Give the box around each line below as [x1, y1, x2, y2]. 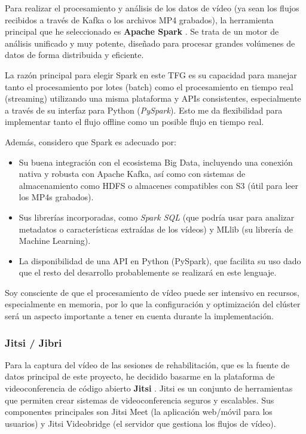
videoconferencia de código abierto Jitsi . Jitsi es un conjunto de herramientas [5, 382, 293, 395]
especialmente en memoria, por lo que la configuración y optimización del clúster [5, 298, 301, 310]
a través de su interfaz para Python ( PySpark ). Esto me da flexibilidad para [5, 103, 283, 116]
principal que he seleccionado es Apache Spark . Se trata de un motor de [5, 25, 279, 38]
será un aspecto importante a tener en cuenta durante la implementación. [5, 310, 274, 322]
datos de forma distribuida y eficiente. [5, 48, 144, 61]
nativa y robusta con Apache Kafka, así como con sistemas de [19, 167, 246, 180]
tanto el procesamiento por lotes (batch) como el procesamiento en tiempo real [5, 80, 293, 93]
